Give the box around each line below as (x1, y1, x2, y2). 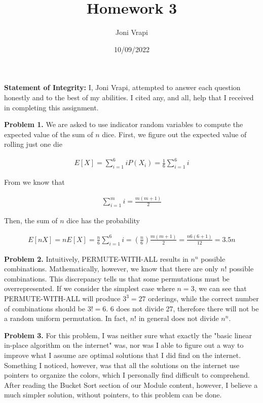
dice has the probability (66, 215, 140, 225)
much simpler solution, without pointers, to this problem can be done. (4, 389, 222, 400)
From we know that (4, 177, 65, 187)
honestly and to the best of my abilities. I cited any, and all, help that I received (4, 92, 254, 102)
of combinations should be (4, 303, 86, 313)
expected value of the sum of (4, 129, 93, 139)
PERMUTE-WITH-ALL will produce (4, 293, 121, 304)
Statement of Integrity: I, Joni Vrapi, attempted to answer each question (4, 82, 241, 93)
